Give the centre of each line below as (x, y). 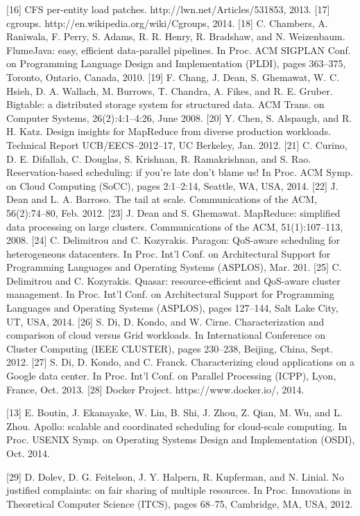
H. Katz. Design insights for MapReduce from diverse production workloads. (169, 131)
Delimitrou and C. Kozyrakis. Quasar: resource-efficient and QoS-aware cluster (173, 280)
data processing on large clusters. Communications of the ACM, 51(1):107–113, (175, 226)
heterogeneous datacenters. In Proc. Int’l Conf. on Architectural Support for (169, 253)
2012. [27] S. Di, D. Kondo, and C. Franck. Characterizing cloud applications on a (181, 362)
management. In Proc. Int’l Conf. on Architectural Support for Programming (170, 294)
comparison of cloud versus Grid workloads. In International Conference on (166, 335)
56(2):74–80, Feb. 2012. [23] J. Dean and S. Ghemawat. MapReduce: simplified (173, 212)
